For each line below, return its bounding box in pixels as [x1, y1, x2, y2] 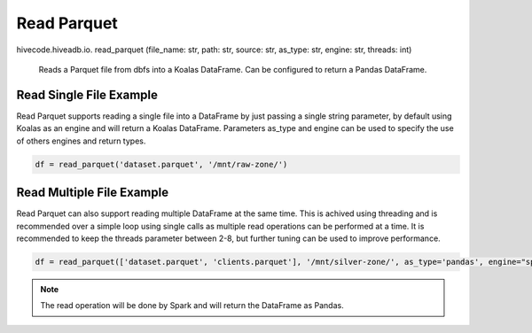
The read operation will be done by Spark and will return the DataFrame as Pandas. [40, 300, 345, 311]
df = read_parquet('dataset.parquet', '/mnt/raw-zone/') [35, 159, 288, 169]
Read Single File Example [16, 87, 159, 102]
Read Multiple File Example [16, 185, 168, 200]
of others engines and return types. [16, 136, 146, 146]
